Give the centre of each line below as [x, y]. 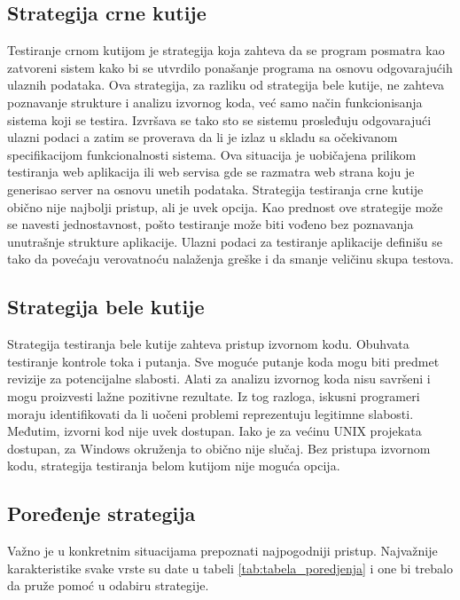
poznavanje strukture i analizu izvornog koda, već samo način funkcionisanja [215, 102]
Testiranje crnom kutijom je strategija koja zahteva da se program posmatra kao [226, 50]
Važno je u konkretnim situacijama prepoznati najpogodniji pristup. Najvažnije [222, 551]
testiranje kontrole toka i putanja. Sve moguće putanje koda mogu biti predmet [223, 361]
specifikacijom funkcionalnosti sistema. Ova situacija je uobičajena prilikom [212, 154]
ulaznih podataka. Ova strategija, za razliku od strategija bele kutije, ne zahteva [226, 85]
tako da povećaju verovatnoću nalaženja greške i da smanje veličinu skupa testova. [230, 259]
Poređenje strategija [101, 513]
